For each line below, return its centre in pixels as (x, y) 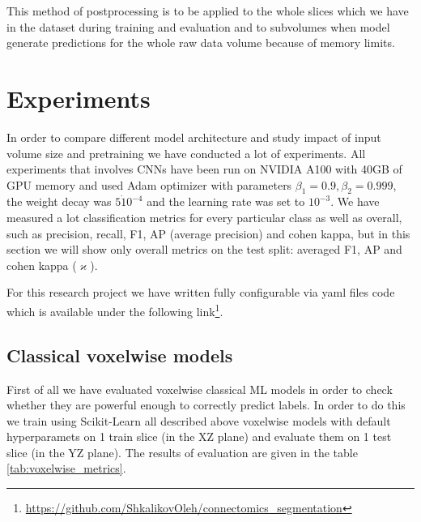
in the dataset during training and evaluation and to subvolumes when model (198, 26)
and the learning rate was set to (226, 201)
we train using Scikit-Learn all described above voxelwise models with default (199, 420)
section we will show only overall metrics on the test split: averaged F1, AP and (204, 249)
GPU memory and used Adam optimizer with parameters (149, 184)
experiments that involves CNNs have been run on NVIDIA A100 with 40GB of (204, 169)
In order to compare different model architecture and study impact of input (194, 137)
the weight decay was (59, 201)
